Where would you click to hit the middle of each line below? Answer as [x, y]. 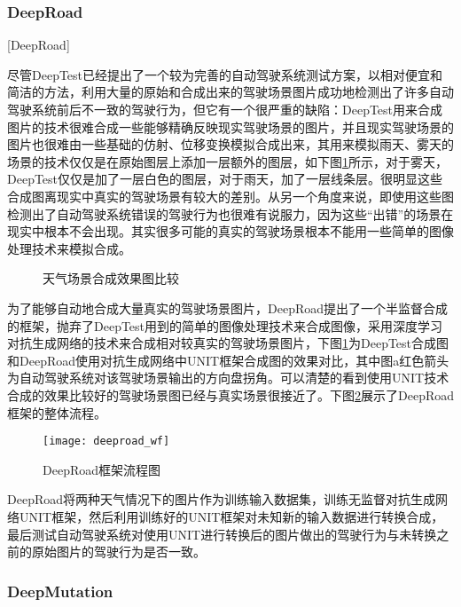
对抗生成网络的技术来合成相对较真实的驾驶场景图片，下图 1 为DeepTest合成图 [228, 343]
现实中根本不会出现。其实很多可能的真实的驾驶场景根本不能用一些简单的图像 [230, 231]
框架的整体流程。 [57, 412]
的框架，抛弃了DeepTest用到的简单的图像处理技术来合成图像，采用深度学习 [225, 325]
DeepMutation [60, 591]
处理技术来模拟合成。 [69, 248]
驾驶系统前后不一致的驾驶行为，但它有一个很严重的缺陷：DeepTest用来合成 [225, 109]
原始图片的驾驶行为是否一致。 [118, 552]
